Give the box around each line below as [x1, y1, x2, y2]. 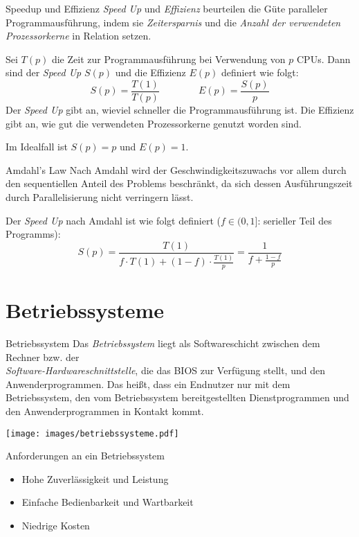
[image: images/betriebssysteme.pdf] [6, 428, 179, 439]
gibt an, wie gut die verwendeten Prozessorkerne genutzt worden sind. [6, 116, 302, 130]
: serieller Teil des [257, 213, 332, 227]
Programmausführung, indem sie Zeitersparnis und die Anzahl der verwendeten [6, 15, 341, 29]
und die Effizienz [115, 65, 186, 80]
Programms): [6, 227, 61, 241]
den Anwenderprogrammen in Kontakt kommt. [6, 403, 204, 418]
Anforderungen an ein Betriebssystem [6, 448, 165, 463]
